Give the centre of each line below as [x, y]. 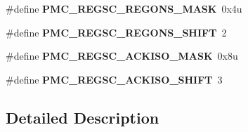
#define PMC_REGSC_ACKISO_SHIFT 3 [114, 79]
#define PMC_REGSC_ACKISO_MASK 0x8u [122, 56]
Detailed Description [83, 117]
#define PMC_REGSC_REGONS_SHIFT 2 [116, 32]
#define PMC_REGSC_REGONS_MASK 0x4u [124, 8]
